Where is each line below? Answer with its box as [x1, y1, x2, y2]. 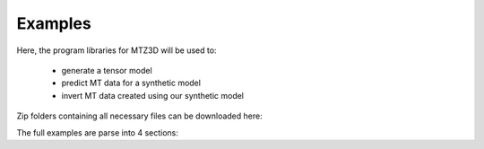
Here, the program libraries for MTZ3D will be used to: [16, 45, 217, 56]
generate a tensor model [61, 65, 152, 75]
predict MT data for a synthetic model [61, 77, 202, 89]
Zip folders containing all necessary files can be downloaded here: [16, 110, 264, 121]
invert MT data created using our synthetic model [61, 90, 245, 101]
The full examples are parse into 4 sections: [16, 127, 179, 138]
